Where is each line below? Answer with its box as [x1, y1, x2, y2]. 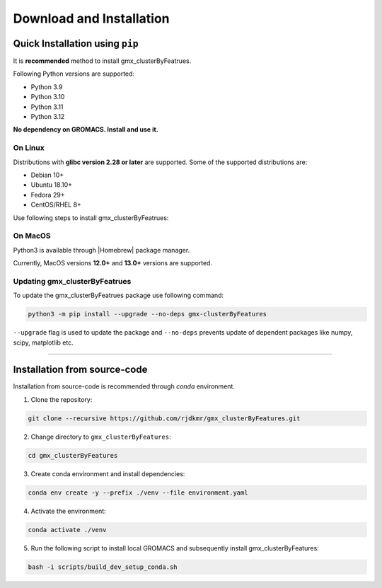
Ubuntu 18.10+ [30, 180, 72, 189]
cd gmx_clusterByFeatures [28, 451, 118, 459]
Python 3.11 [30, 103, 64, 111]
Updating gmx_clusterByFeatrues [13, 276, 132, 286]
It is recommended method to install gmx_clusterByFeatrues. [13, 57, 192, 65]
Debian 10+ [30, 171, 64, 179]
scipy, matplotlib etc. [13, 338, 74, 347]
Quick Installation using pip [13, 38, 139, 50]
